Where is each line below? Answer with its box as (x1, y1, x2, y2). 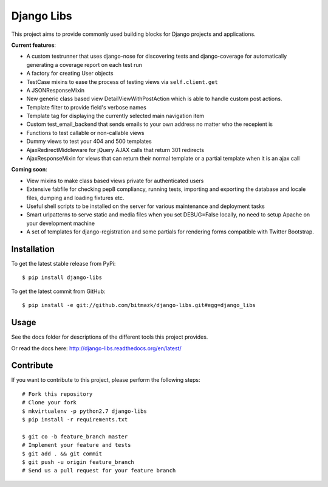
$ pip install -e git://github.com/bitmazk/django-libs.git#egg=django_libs (22, 302, 256, 309)
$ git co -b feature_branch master (22, 433, 128, 440)
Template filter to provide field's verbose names (26, 103, 147, 111)
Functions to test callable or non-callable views (26, 129, 145, 136)
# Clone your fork (22, 399, 77, 406)
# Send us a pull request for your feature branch (22, 467, 176, 474)
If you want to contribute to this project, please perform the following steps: (11, 376, 200, 384)
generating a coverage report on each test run (26, 61, 143, 68)
